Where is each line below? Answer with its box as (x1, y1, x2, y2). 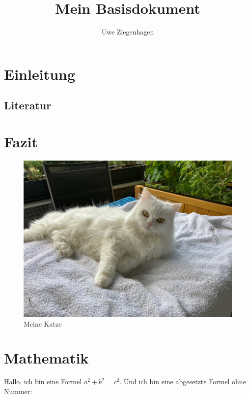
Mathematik (4, 348, 89, 368)
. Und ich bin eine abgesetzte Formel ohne (119, 376, 246, 387)
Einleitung (4, 64, 76, 84)
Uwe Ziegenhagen (101, 27, 154, 37)
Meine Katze (24, 319, 62, 329)
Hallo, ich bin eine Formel (4, 376, 82, 387)
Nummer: (4, 386, 32, 396)
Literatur (4, 98, 52, 113)
